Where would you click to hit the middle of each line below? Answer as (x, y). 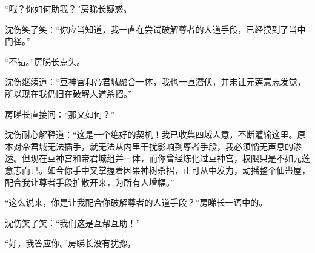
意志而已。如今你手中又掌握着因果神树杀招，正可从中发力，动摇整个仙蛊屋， (157, 170)
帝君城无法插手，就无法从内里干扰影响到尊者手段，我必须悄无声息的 (157, 146)
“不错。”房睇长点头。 (45, 61)
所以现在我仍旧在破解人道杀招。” (68, 93)
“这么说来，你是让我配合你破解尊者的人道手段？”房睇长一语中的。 (136, 202)
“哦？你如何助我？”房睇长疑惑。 (68, 8)
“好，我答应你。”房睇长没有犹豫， (71, 243)
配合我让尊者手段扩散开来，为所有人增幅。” (90, 182)
